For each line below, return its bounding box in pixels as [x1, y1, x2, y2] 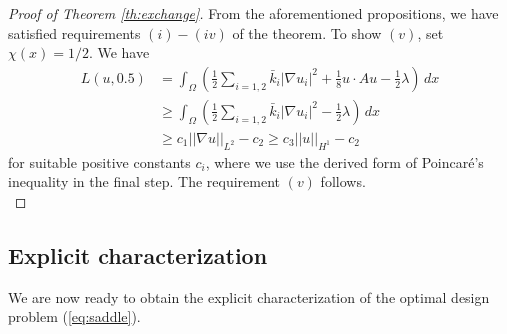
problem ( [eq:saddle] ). [8, 306, 141, 327]
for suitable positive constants [8, 151, 191, 172]
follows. [320, 171, 366, 192]
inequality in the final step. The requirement [8, 171, 281, 192]
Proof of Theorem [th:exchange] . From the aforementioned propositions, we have [8, 3, 499, 23]
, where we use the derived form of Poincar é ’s [205, 151, 484, 172]
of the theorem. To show [232, 22, 382, 43]
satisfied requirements [8, 22, 141, 43]
